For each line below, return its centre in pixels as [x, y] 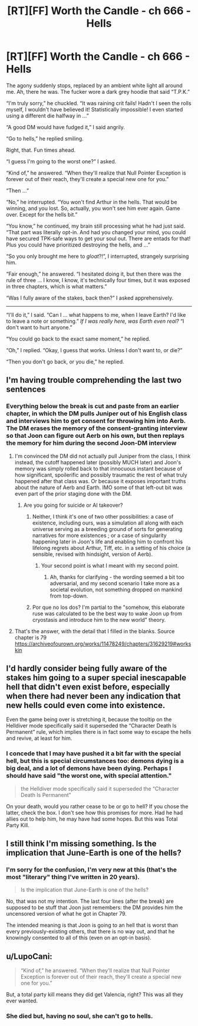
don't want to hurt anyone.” [39, 327]
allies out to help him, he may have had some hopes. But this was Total [92, 819]
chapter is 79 [31, 637]
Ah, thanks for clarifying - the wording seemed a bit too [117, 577]
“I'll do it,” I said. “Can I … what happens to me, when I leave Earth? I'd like [96, 314]
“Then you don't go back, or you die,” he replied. [65, 362]
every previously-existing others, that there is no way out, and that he [90, 932]
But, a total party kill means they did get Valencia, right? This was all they [95, 995]
